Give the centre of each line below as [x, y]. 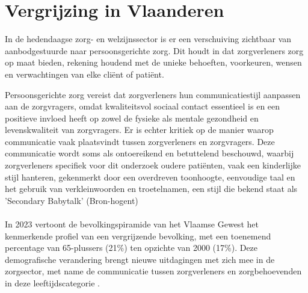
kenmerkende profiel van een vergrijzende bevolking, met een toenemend [138, 236]
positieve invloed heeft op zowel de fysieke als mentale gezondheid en [132, 118]
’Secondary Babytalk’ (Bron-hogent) [72, 200]
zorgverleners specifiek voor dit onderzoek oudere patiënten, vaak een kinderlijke [153, 165]
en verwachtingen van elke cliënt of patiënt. [85, 74]
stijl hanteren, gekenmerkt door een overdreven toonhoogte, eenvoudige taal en [150, 177]
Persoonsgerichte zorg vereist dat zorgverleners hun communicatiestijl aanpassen [153, 94]
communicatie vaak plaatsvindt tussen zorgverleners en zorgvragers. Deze [140, 141]
